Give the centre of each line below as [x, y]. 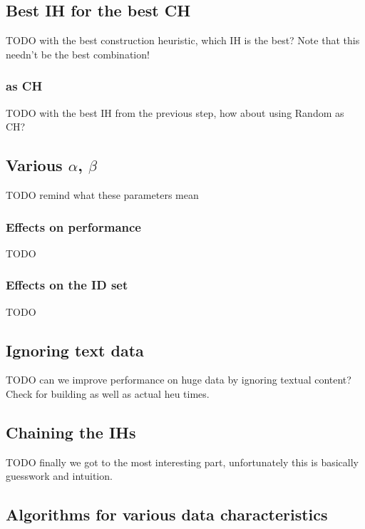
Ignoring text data [75, 350]
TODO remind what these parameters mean [102, 195]
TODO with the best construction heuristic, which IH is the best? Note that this [183, 40]
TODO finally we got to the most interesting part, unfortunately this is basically [182, 462]
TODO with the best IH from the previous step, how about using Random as [175, 112]
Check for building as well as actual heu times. [108, 394]
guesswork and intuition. [59, 476]
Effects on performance [73, 226]
